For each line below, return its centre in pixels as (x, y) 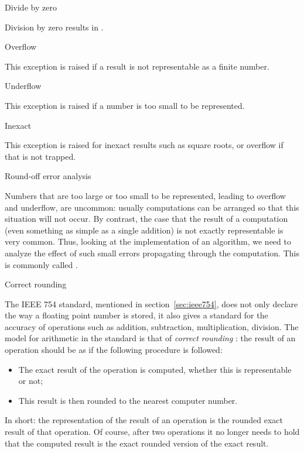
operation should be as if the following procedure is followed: (114, 350)
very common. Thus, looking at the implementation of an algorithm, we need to (148, 241)
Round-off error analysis (48, 176)
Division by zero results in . (54, 27)
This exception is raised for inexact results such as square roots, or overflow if (144, 145)
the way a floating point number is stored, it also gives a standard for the (136, 315)
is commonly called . (41, 264)
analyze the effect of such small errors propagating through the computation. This (152, 253)
